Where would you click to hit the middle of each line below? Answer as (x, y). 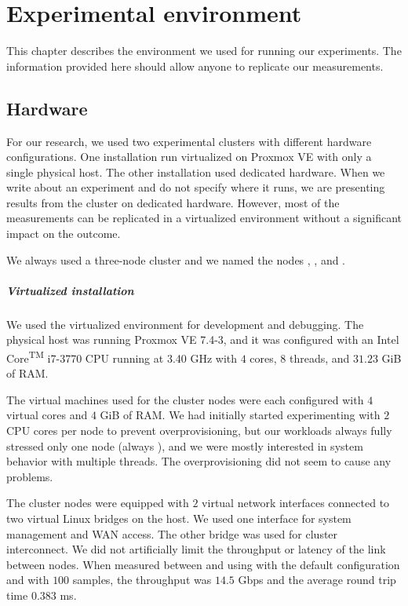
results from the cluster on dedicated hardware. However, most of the (173, 202)
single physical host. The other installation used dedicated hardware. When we (196, 172)
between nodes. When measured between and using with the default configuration (203, 564)
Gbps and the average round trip (317, 580)
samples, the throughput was (142, 580)
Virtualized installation (70, 290)
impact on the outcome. (64, 234)
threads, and (320, 358)
